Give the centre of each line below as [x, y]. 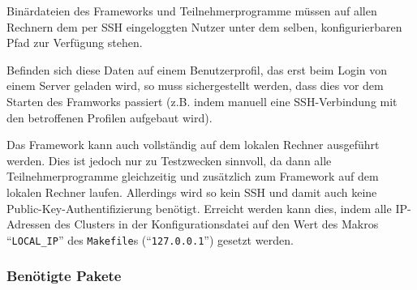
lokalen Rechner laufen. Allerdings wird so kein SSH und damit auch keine [192, 192]
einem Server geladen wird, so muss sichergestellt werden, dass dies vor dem [195, 85]
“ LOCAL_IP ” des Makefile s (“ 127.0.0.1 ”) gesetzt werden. [150, 239]
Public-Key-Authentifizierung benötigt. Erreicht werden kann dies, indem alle [199, 208]
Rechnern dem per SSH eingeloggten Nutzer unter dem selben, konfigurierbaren [204, 26]
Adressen [29, 224]
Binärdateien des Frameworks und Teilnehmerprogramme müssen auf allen [192, 11]
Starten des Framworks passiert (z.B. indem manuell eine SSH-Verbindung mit [202, 101]
